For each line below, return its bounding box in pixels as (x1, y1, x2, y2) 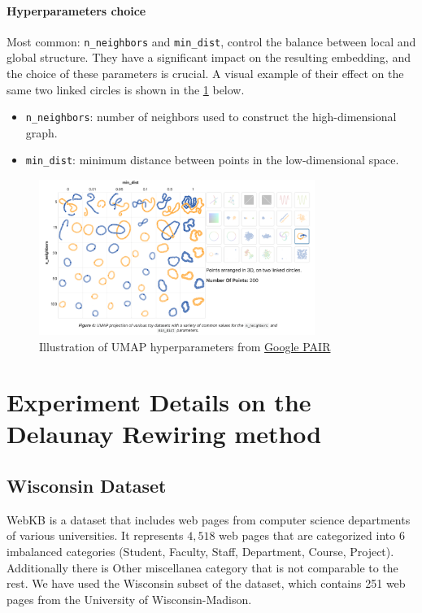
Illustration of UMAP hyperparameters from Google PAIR (39, 337, 331, 354)
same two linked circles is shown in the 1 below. (7, 80, 245, 98)
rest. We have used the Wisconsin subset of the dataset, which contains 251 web (7, 575, 406, 592)
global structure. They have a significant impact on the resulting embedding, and (7, 49, 411, 66)
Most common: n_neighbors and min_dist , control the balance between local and (7, 33, 416, 50)
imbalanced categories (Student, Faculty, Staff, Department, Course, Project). (7, 543, 394, 560)
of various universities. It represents (7, 527, 184, 544)
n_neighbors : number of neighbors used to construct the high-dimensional (25, 108, 397, 125)
